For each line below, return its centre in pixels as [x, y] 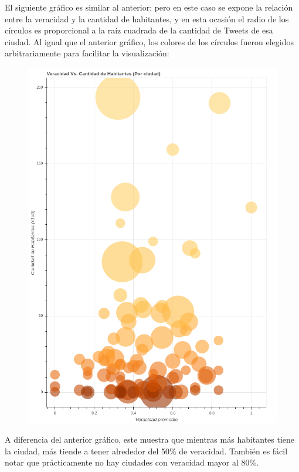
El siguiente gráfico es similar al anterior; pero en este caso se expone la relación [149, 7]
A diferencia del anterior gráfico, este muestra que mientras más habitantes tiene [150, 439]
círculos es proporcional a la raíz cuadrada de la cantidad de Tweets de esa [139, 30]
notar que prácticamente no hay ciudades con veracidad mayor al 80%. [132, 462]
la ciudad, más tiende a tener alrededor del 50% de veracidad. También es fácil [146, 451]
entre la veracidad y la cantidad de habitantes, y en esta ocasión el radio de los [147, 18]
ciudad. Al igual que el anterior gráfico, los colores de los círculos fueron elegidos [149, 41]
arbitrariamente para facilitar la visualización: [87, 53]
